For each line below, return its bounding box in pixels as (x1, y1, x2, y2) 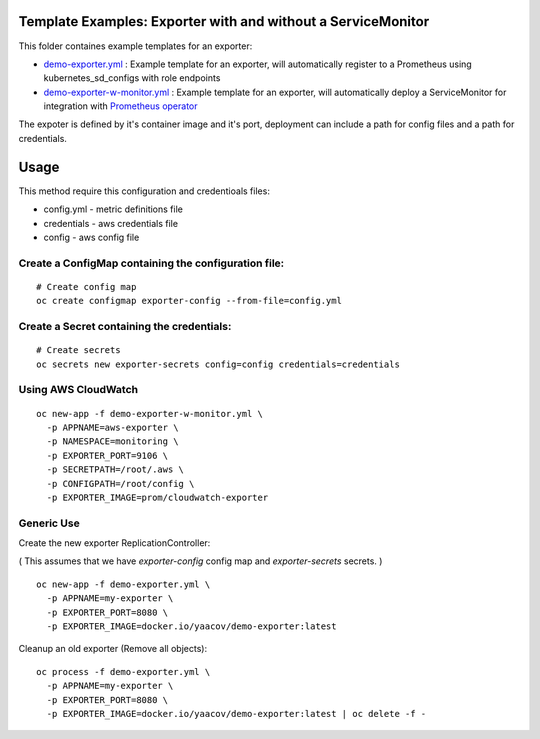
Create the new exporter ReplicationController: (18, 537, 211, 549)
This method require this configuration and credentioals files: (18, 185, 270, 197)
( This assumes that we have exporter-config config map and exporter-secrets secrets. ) (18, 555, 383, 567)
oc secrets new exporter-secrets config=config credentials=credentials (36, 358, 400, 370)
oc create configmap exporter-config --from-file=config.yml (36, 295, 342, 307)
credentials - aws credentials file (43, 217, 179, 229)
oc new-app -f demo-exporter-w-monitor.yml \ (36, 408, 264, 419)
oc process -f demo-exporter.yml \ (36, 666, 211, 677)
